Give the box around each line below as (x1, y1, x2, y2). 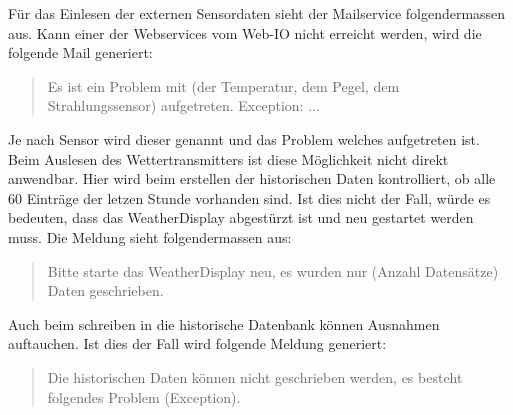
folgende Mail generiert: (8, 42, 153, 63)
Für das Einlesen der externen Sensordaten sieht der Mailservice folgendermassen (8, 3, 506, 23)
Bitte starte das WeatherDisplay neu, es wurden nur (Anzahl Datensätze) (47, 260, 499, 281)
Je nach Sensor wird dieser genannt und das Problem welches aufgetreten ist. (8, 128, 480, 149)
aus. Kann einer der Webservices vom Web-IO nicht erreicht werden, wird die (8, 22, 482, 43)
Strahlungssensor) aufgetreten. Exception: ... (47, 95, 320, 116)
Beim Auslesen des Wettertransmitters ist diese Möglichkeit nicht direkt (8, 148, 449, 169)
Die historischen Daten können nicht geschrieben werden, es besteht (47, 366, 463, 387)
